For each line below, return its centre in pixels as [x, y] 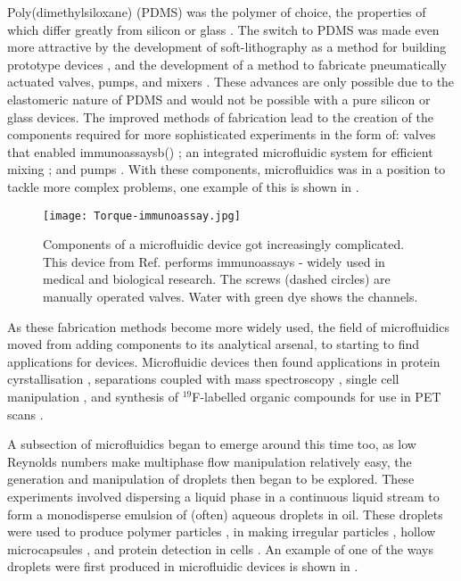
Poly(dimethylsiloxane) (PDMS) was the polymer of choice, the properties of [217, 12]
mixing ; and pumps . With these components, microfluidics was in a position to [226, 169]
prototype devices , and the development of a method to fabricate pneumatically [227, 64]
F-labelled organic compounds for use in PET [317, 396]
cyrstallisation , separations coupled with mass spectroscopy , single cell [203, 379]
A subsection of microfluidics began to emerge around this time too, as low [212, 444]
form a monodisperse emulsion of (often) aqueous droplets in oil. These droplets [225, 514]
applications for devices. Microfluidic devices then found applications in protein [224, 361]
